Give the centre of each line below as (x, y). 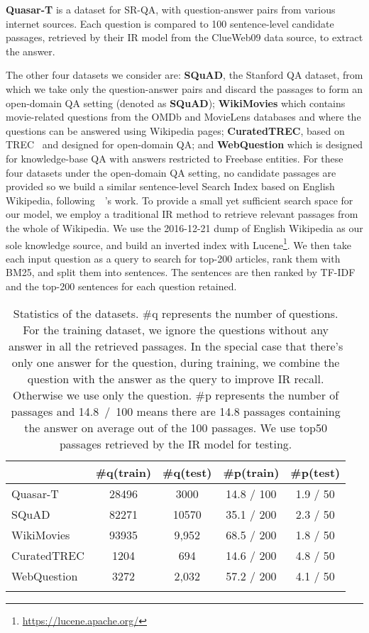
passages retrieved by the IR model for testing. (176, 444)
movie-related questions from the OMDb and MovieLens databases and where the (183, 117)
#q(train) (123, 472)
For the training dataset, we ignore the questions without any (176, 329)
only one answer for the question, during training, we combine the (176, 362)
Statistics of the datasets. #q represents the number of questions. (176, 313)
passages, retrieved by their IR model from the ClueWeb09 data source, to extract (184, 37)
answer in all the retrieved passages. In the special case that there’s (176, 346)
